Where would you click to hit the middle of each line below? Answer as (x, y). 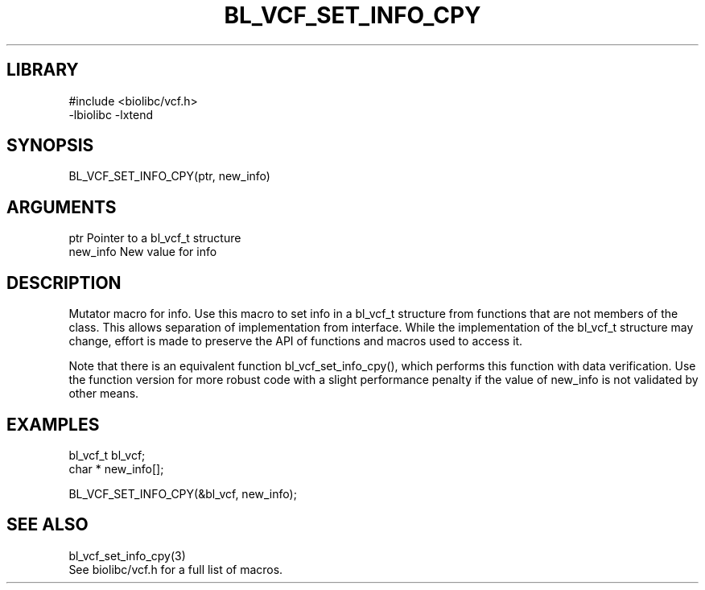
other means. (104, 394)
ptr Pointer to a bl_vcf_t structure (155, 238)
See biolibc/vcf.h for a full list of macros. (176, 569)
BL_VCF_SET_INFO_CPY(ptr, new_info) (169, 176)
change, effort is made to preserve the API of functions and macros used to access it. (296, 341)
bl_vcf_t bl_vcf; (107, 455)
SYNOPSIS (50, 146)
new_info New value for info (143, 252)
